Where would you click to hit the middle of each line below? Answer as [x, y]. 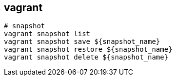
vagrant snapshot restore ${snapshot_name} [88, 50]
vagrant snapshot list [47, 34]
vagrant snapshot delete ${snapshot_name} [86, 57]
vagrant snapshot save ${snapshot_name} [82, 42]
